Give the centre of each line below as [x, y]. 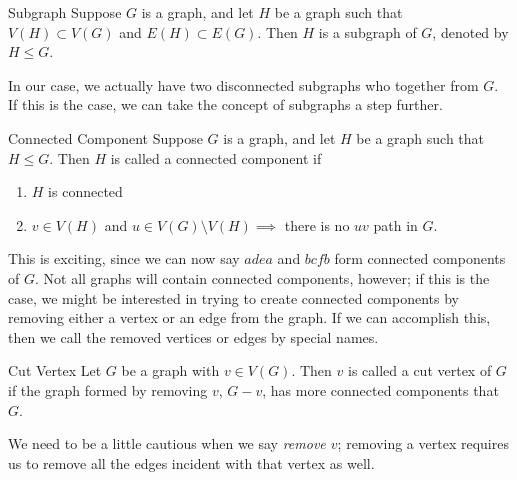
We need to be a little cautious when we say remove [167, 443]
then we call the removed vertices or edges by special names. [193, 336]
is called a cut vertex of [419, 370]
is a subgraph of [367, 31]
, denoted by [470, 31]
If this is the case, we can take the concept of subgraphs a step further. [225, 104]
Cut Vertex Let [55, 370]
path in [395, 224]
